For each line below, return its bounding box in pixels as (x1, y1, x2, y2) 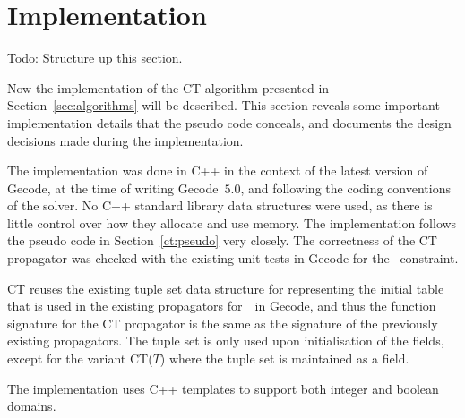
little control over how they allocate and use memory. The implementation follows (7, 213, 457, 232)
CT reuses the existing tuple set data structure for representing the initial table (7, 278, 444, 297)
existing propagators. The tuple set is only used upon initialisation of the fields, (7, 331, 444, 350)
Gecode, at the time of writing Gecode (7, 178, 219, 197)
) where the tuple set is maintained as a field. (159, 349, 409, 368)
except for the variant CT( (7, 349, 153, 368)
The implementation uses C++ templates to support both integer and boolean (7, 379, 439, 397)
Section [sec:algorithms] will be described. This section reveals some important (7, 96, 440, 115)
